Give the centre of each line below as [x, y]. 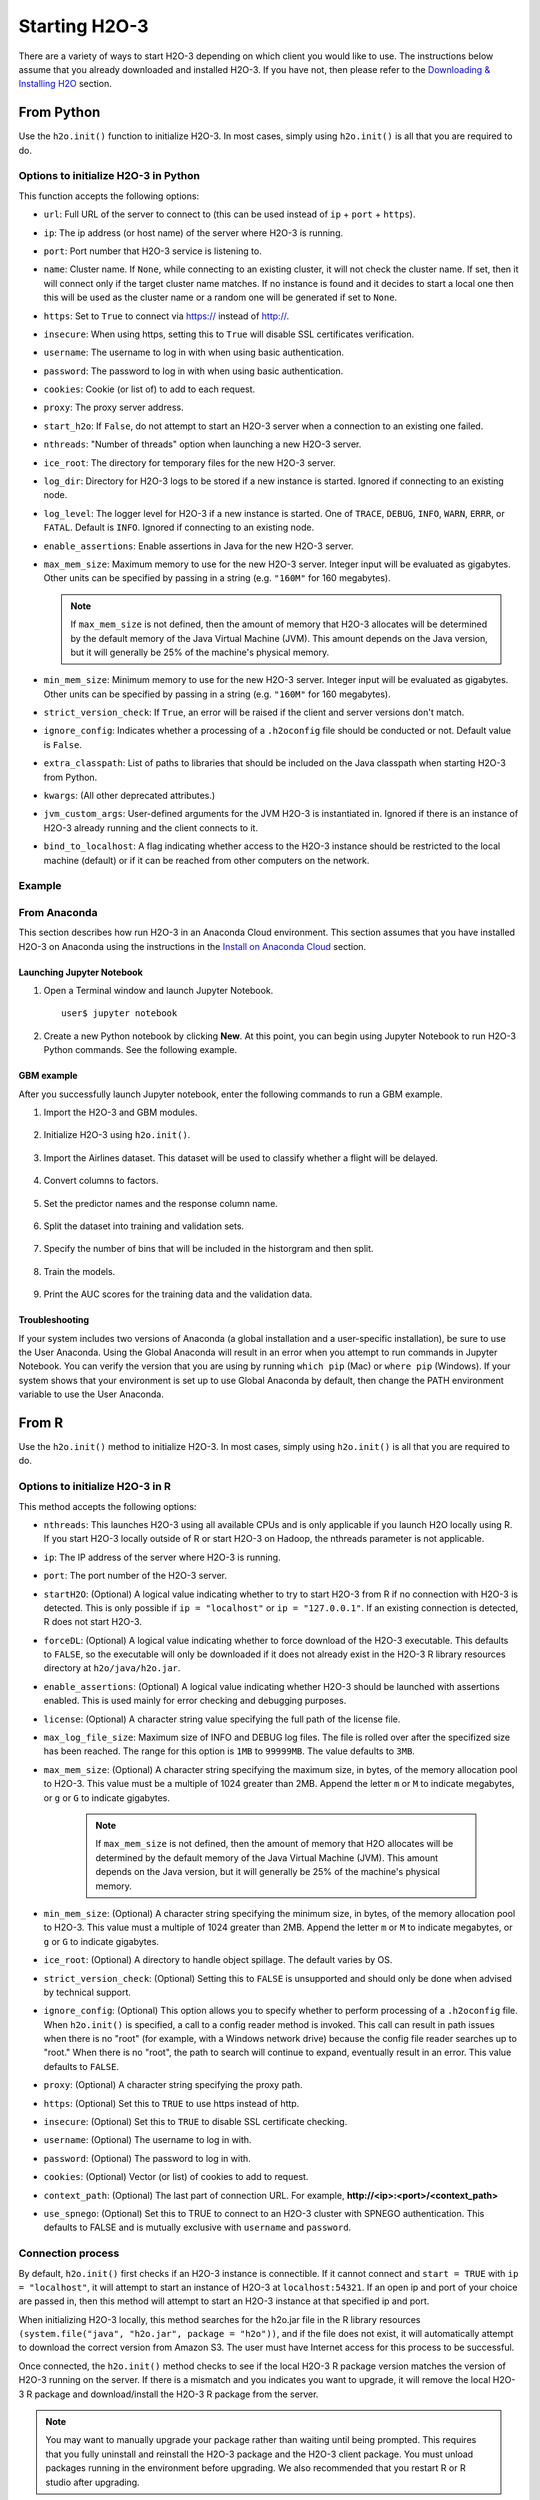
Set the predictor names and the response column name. [161, 1203]
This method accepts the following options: [107, 1506]
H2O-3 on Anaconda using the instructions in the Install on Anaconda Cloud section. [192, 946]
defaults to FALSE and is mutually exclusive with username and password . [197, 2227]
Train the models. [79, 1271]
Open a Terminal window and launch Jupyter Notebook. [158, 991]
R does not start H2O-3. [92, 1622]
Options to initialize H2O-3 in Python [109, 176]
